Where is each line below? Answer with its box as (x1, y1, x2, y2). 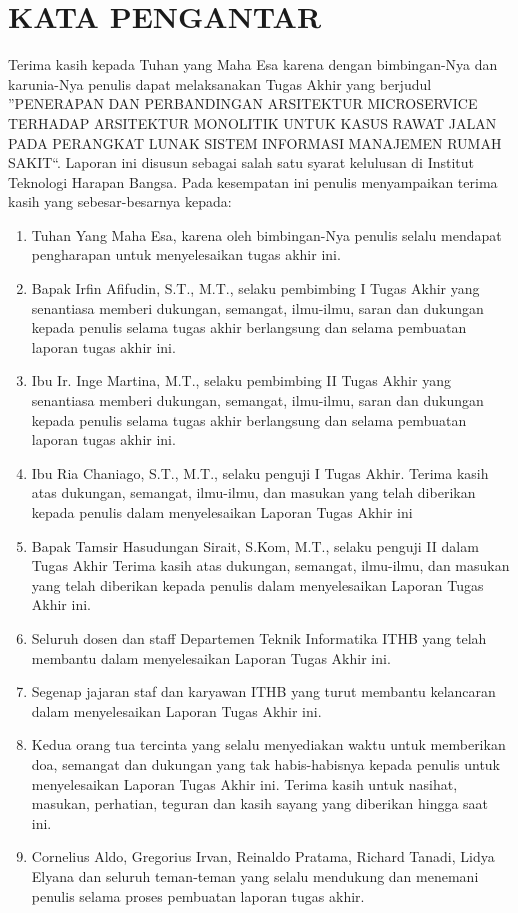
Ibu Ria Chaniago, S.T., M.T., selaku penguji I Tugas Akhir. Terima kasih (31, 462, 489, 483)
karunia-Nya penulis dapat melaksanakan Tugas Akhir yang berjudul (8, 73, 432, 94)
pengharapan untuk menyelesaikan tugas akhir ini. (31, 244, 341, 265)
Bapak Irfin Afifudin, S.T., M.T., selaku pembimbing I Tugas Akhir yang (31, 278, 480, 299)
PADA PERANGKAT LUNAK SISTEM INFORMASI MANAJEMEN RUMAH (8, 132, 502, 153)
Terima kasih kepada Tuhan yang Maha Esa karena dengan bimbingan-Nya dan (8, 54, 498, 75)
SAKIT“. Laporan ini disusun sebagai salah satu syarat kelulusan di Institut (8, 152, 475, 173)
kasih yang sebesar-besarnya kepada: (8, 191, 232, 212)
